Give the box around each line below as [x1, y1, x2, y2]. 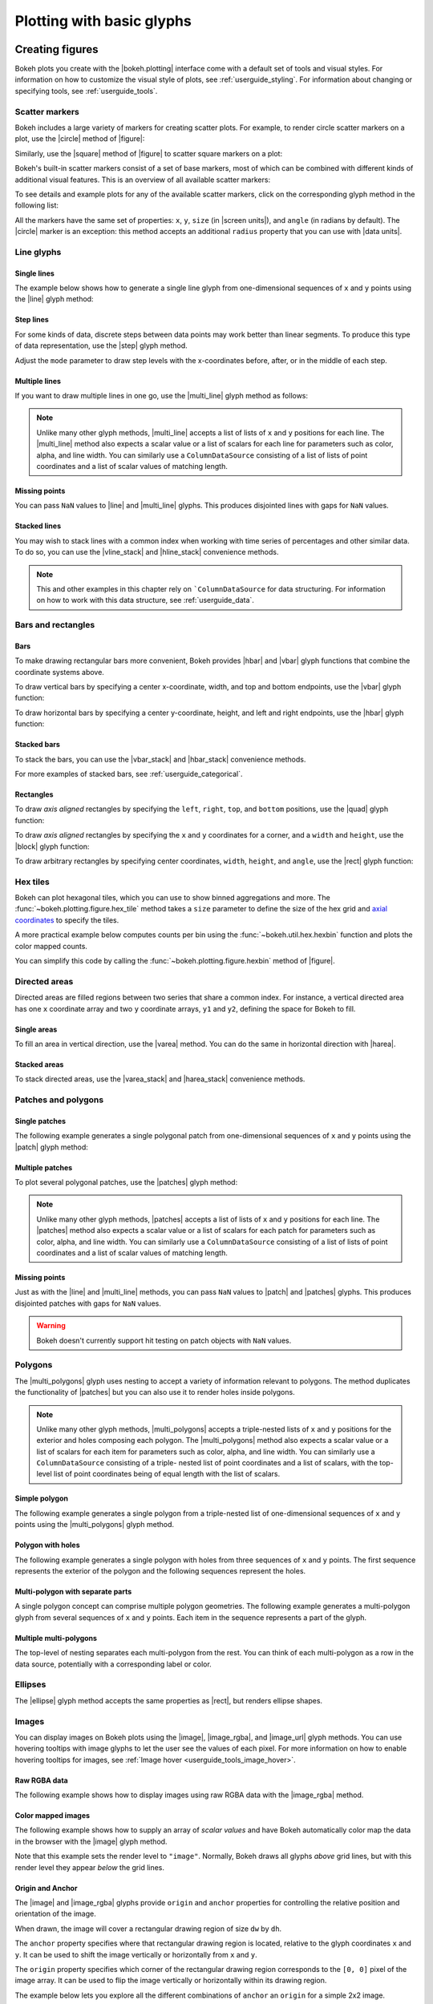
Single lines [14, 269, 55, 278]
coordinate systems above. [14, 667, 104, 677]
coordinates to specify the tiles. [14, 915, 119, 925]
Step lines [14, 315, 50, 325]
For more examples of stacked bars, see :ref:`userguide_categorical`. [14, 770, 244, 778]
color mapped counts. [14, 941, 88, 951]
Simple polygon [14, 1493, 68, 1503]
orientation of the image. [14, 1909, 96, 1919]
